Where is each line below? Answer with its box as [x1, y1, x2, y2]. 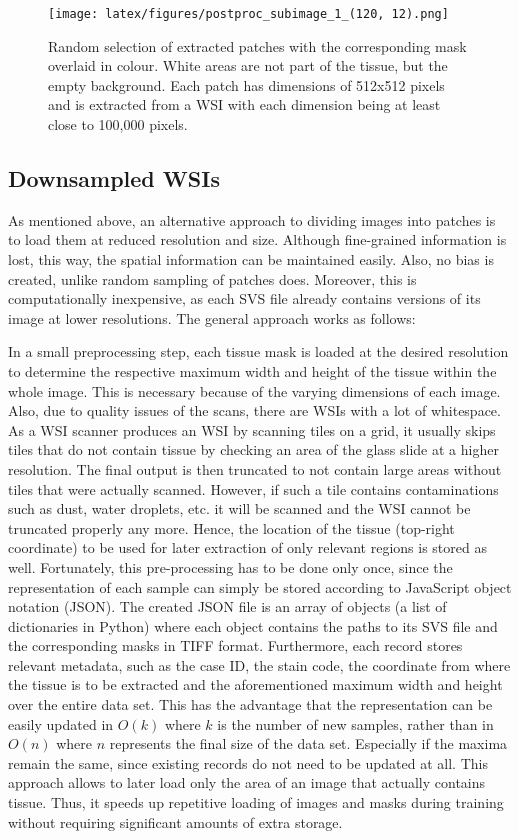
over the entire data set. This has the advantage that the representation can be [8, 694, 493, 715]
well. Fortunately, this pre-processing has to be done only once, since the [8, 556, 453, 577]
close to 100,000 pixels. [48, 114, 188, 135]
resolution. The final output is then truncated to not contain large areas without [8, 458, 502, 479]
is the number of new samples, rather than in [217, 713, 494, 734]
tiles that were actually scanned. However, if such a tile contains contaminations [8, 478, 499, 499]
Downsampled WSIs [8, 163, 220, 194]
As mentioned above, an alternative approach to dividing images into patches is [8, 209, 496, 230]
